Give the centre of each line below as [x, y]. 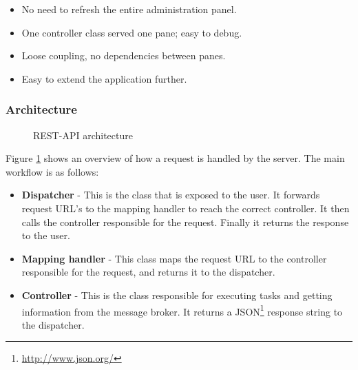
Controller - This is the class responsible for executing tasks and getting [177, 295]
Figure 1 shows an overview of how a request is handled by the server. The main [175, 158]
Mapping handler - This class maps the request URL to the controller [174, 258]
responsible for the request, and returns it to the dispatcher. [148, 272]
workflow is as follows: [52, 171]
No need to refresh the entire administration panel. [129, 9]
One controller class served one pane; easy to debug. [132, 32]
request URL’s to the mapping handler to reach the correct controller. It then [186, 208]
